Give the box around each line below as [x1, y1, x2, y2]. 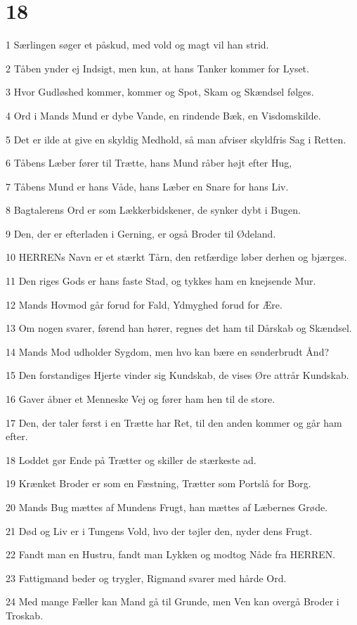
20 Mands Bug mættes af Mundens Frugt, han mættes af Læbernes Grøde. [6, 500, 328, 514]
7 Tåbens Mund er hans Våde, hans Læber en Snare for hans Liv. [6, 179, 289, 193]
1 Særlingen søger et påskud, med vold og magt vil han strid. [6, 37, 269, 52]
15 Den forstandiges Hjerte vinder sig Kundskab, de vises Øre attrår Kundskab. [6, 368, 349, 382]
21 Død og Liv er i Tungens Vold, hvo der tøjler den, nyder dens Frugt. [6, 523, 313, 538]
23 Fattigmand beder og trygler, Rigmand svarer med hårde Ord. [6, 570, 287, 585]
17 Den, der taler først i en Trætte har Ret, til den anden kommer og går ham [6, 415, 342, 430]
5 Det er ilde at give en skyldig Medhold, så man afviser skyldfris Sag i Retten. [6, 131, 346, 146]
